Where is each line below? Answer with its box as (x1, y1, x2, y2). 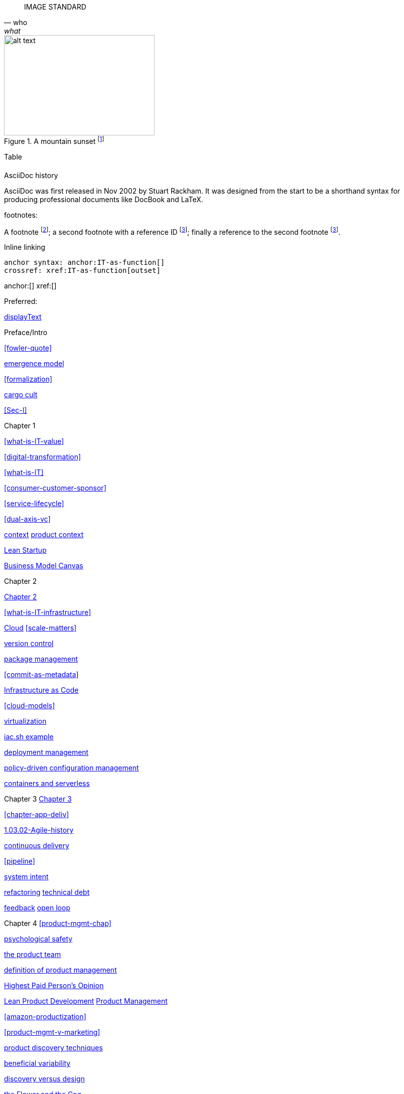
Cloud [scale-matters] (4, 623, 77, 633)
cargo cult (4, 390, 38, 399)
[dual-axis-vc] (4, 515, 51, 524)
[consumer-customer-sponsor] (4, 484, 106, 493)
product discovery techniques (4, 1043, 103, 1052)
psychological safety (4, 934, 73, 944)
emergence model (4, 359, 64, 368)
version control (4, 639, 54, 648)
